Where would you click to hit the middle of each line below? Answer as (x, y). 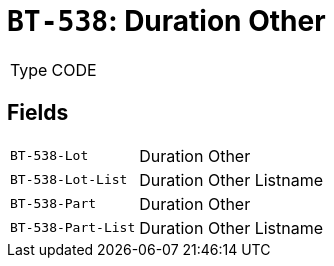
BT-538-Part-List (73, 228)
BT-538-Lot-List (69, 180)
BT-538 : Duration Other (166, 21)
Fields (38, 113)
